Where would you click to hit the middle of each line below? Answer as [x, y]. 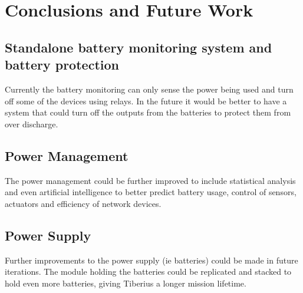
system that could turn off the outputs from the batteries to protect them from [148, 112]
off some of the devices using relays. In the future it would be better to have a [146, 101]
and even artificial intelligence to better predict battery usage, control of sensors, [151, 192]
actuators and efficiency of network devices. [83, 203]
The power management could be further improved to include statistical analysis [150, 180]
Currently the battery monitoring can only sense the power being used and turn [149, 89]
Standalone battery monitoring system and [139, 47]
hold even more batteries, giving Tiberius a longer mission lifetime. [126, 283]
